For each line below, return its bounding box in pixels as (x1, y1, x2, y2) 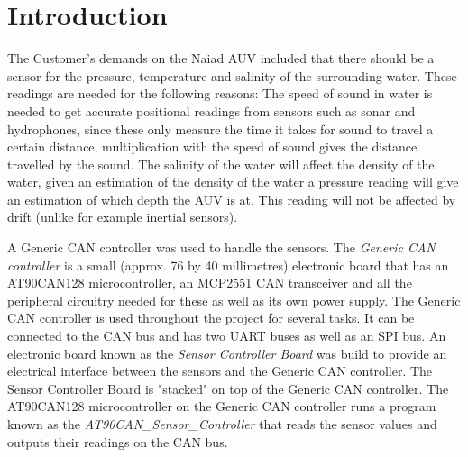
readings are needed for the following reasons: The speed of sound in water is (7, 84, 433, 103)
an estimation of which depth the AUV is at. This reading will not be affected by (7, 189, 456, 208)
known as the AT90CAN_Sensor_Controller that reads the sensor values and (7, 415, 437, 433)
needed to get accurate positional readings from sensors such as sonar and (7, 101, 416, 120)
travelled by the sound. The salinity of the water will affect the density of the (7, 154, 435, 173)
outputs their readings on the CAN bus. (7, 432, 228, 451)
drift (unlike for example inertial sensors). (7, 207, 238, 226)
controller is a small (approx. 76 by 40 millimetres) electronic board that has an (7, 255, 449, 274)
